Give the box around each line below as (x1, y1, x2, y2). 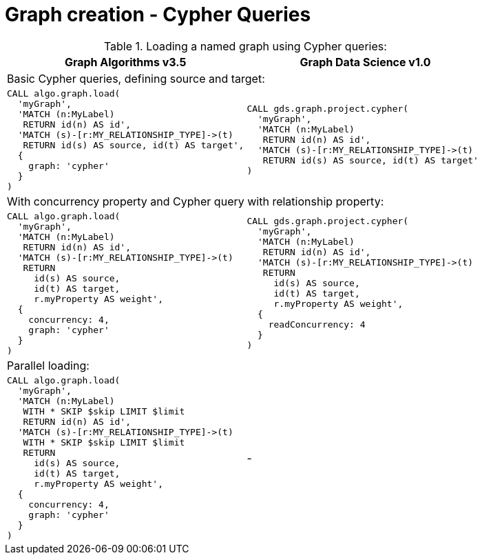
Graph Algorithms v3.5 (64, 54, 187, 69)
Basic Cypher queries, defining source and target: (7, 71, 265, 86)
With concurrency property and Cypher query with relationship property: (7, 194, 384, 208)
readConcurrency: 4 (268, 319, 366, 330)
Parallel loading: (7, 358, 90, 372)
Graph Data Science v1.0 (300, 54, 431, 69)
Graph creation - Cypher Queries (5, 3, 311, 26)
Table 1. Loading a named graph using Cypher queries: (103, 39, 387, 53)
